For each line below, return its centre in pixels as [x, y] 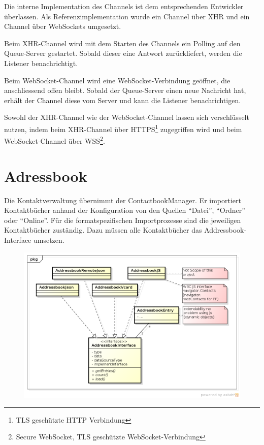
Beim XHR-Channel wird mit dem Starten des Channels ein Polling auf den [122, 43]
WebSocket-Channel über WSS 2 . [55, 140]
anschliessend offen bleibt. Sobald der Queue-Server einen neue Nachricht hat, [125, 90]
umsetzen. [49, 240]
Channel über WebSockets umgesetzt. [63, 26]
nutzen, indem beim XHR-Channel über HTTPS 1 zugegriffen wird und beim [123, 128]
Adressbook [46, 176]
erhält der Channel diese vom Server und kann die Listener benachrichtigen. [123, 100]
